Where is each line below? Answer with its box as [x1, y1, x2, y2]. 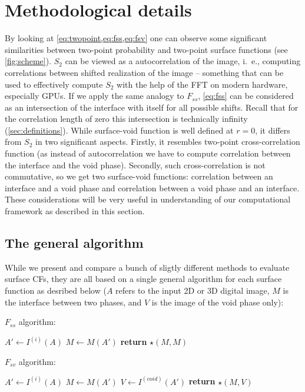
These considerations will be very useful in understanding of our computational [5, 193, 291, 205]
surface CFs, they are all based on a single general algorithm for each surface [5, 273, 282, 285]
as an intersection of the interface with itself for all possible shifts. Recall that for [5, 101, 299, 113]
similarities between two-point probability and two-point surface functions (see [5, 43, 288, 55]
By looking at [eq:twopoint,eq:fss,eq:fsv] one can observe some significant [5, 32, 267, 44]
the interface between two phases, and [5, 295, 142, 308]
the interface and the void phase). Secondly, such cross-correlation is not [5, 158, 266, 171]
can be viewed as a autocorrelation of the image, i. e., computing [65, 55, 301, 67]
